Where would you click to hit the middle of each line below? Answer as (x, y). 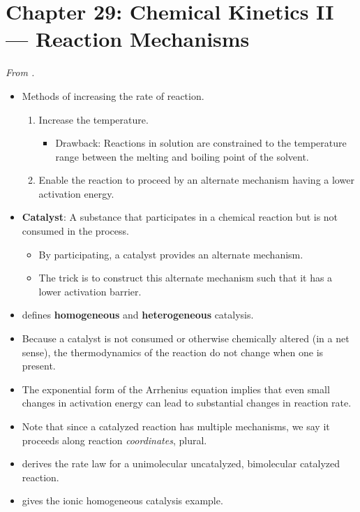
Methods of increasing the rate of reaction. (113, 95)
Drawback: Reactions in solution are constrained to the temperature (201, 143)
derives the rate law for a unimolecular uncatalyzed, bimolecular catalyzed (181, 463)
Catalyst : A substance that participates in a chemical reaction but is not (180, 217)
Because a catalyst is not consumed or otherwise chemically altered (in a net (186, 338)
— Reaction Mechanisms (128, 39)
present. (39, 366)
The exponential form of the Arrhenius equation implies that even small (176, 389)
